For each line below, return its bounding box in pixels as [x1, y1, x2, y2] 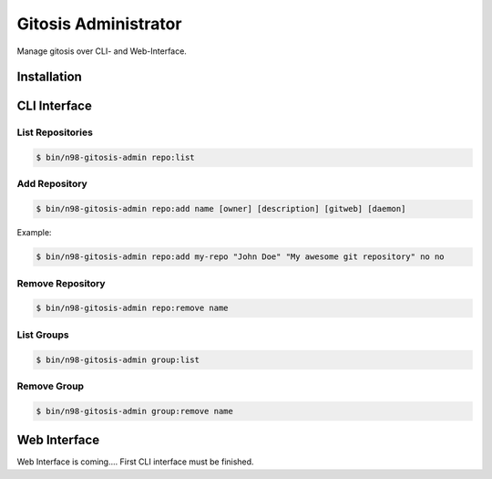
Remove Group [16, 380, 85, 392]
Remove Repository [16, 276, 106, 289]
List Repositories [16, 126, 93, 139]
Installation [16, 69, 82, 85]
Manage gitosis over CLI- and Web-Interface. [16, 46, 187, 57]
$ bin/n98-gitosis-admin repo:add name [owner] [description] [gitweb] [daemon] [36, 203, 406, 214]
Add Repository [16, 178, 88, 191]
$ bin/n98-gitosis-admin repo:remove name [36, 303, 229, 314]
